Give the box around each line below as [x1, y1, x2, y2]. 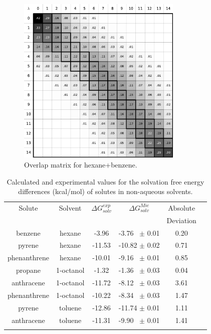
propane [16, 265, 41, 275]
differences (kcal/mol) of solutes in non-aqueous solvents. [18, 186, 193, 197]
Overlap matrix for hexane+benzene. [24, 159, 137, 170]
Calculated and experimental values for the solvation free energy [7, 176, 204, 187]
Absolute [168, 202, 195, 213]
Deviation [166, 215, 196, 225]
